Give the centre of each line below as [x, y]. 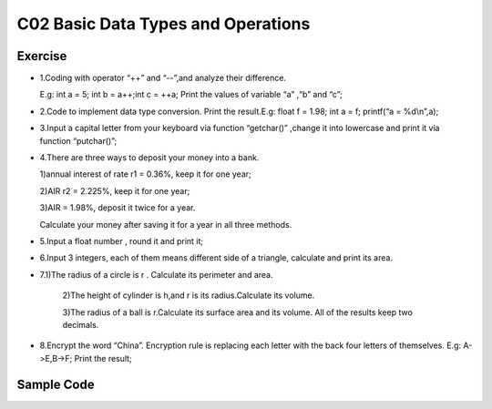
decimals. [81, 324]
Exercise [42, 56]
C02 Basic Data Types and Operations [164, 24]
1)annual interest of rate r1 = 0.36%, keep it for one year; [146, 174]
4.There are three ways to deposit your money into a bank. [149, 158]
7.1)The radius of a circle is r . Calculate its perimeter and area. [156, 274]
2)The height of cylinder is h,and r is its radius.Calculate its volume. [189, 295]
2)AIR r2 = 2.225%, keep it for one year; [115, 190]
